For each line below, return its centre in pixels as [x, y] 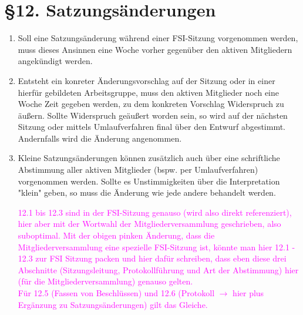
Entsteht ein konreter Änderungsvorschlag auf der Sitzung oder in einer [147, 80]
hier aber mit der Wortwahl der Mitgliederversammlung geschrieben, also [149, 224]
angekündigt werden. [55, 61]
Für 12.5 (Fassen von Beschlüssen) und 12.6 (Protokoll [116, 293]
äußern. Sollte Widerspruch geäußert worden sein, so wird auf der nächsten [153, 115]
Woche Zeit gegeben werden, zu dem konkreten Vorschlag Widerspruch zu [151, 104]
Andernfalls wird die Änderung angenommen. [100, 138]
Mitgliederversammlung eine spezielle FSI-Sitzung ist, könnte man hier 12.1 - [156, 247]
